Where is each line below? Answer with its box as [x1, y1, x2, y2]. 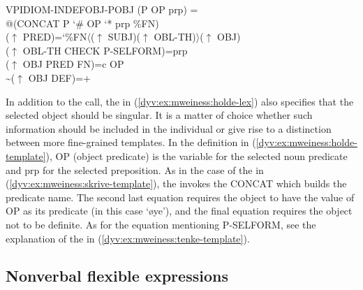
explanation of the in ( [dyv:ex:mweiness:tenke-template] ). [6, 231, 250, 245]
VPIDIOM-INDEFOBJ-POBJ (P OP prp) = [6, 2, 198, 16]
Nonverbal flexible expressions [6, 265, 228, 287]
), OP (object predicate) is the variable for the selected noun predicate [45, 148, 348, 163]
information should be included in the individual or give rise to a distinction [6, 121, 332, 136]
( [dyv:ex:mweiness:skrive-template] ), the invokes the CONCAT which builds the [6, 176, 347, 191]
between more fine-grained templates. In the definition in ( [6, 135, 256, 150]
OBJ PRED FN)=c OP [22, 57, 124, 71]
